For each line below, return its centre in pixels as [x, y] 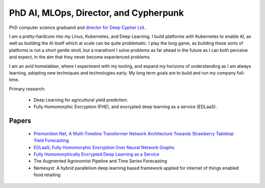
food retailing [47, 175]
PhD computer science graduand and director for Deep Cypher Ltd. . [78, 27]
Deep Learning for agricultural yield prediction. [81, 100]
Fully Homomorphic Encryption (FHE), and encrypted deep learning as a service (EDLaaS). [125, 107]
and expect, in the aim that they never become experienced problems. [80, 57]
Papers [20, 121]
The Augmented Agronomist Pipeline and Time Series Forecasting [100, 161]
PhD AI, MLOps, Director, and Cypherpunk [96, 13]
